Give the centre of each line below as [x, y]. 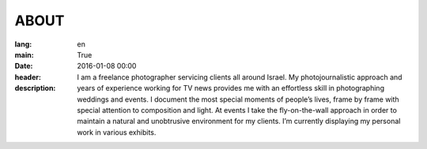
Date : [24, 66]
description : [35, 88]
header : [28, 77]
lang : [23, 44]
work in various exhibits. [117, 132]
